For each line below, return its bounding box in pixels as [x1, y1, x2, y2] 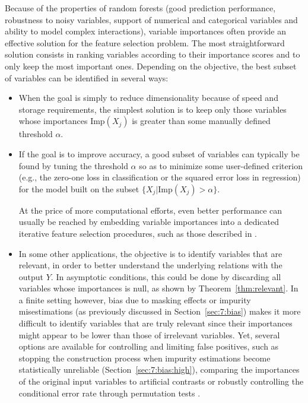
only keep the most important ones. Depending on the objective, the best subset [5, 59, 297, 72]
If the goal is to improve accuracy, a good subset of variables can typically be [18, 147, 300, 160]
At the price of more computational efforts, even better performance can [18, 204, 282, 216]
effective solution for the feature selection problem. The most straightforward [5, 36, 285, 49]
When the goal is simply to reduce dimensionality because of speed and [18, 91, 278, 104]
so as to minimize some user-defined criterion [139, 159, 303, 172]
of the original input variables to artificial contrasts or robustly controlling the [18, 375, 304, 388]
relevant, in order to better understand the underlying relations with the [18, 259, 282, 271]
